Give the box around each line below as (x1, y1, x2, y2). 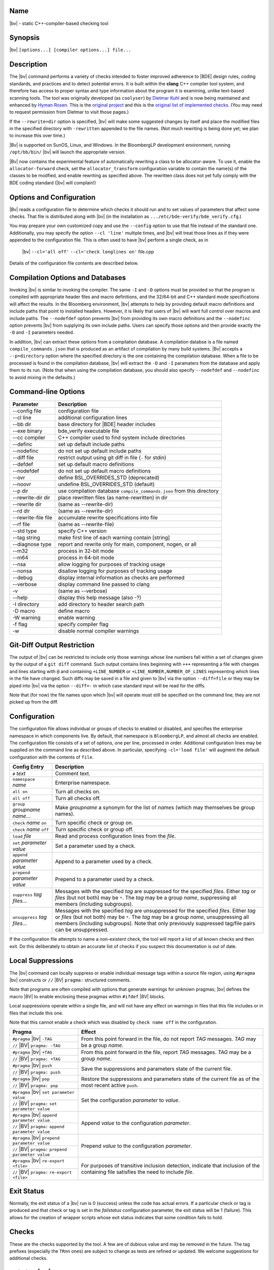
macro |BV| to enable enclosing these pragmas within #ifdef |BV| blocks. (9, 993, 165, 999)
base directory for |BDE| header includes (58, 421, 156, 428)
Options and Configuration (9, 193, 96, 202)
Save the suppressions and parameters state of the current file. (81, 1065, 232, 1072)
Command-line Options (9, 388, 85, 396)
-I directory (12, 600, 40, 608)
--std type (12, 527, 37, 534)
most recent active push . (81, 1082, 139, 1089)
